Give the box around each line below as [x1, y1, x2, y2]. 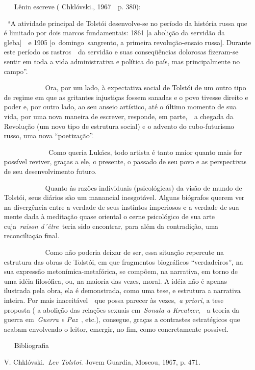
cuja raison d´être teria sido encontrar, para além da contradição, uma [4, 221, 219, 231]
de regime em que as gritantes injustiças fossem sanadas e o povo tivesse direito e [4, 92, 248, 102]
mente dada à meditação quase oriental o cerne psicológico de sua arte [4, 211, 215, 222]
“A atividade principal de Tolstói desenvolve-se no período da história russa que [7, 18, 248, 28]
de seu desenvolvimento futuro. [4, 166, 97, 176]
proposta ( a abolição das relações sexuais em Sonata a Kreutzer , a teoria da [4, 304, 240, 315]
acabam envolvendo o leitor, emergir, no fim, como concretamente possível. [4, 323, 229, 334]
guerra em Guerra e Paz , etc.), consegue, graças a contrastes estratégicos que [4, 314, 240, 324]
